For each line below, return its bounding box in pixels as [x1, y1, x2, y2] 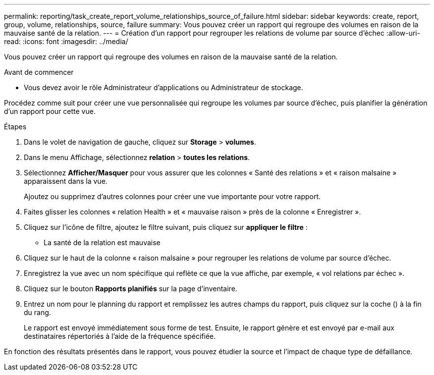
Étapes [4, 122, 27, 131]
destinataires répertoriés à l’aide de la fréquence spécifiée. [24, 332, 216, 340]
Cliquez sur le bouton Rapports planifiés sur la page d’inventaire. [24, 284, 237, 293]
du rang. [24, 308, 51, 317]
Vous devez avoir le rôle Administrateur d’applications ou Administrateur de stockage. [24, 83, 303, 92]
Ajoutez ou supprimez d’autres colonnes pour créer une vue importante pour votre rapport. [24, 192, 321, 201]
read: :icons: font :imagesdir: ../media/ [4, 37, 128, 46]
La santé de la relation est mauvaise [44, 238, 161, 247]
